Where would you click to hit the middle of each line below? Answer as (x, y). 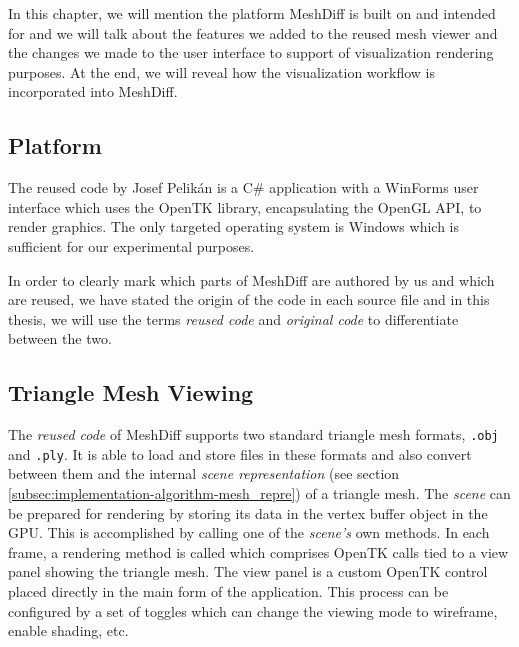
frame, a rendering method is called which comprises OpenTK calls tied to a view (258, 551)
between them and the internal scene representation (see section (204, 473)
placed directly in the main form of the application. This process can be (228, 591)
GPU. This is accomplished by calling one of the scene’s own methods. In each (249, 532)
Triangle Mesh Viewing (131, 392)
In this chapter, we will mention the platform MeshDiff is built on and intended (252, 13)
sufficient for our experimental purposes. (131, 245)
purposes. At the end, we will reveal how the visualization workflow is (222, 71)
